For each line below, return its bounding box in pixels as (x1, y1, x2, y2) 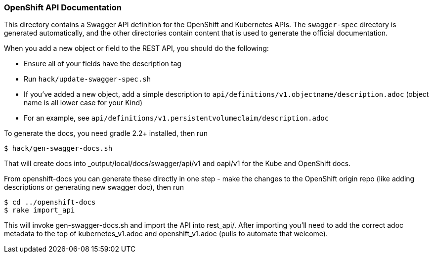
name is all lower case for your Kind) (24, 98, 143, 107)
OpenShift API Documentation (4, 2, 122, 12)
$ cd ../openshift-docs (4, 198, 96, 207)
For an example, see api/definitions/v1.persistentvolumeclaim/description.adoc (24, 114, 329, 123)
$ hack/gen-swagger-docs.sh (4, 144, 113, 153)
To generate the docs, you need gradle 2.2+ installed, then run (4, 129, 208, 138)
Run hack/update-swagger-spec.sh (24, 75, 151, 84)
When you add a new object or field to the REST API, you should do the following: (4, 44, 269, 53)
